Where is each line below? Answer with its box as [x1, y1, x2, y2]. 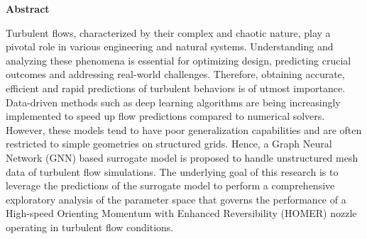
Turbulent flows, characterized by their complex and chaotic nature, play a [6, 25, 331, 40]
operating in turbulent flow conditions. [6, 219, 174, 234]
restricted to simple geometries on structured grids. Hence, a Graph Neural [6, 136, 332, 151]
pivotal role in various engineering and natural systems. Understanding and [6, 39, 334, 54]
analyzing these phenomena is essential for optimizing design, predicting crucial [6, 52, 351, 67]
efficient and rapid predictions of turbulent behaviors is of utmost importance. [6, 80, 346, 95]
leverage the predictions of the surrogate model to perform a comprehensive [6, 178, 335, 193]
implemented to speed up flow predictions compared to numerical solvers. [6, 109, 325, 123]
